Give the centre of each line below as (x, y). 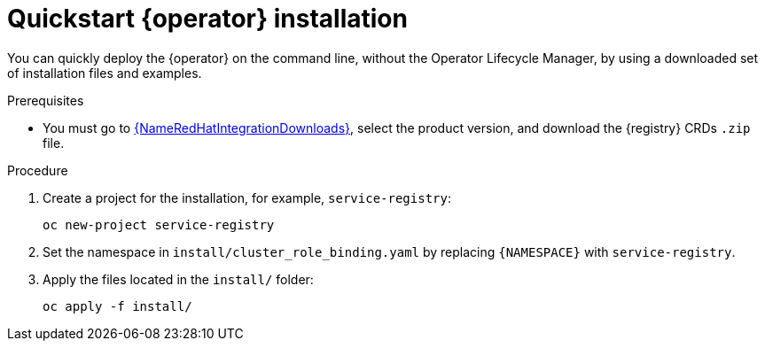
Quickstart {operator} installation (207, 19)
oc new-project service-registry (159, 224)
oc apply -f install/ (117, 306)
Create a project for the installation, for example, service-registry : (247, 197)
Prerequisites (46, 100)
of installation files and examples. (105, 73)
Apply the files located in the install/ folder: (178, 279)
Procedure (38, 170)
